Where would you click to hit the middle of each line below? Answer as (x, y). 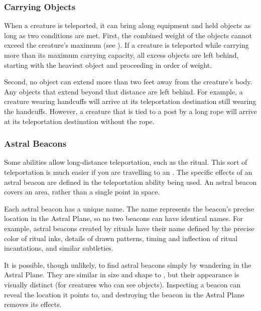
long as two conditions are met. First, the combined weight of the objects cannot (128, 35)
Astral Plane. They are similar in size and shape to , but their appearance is (122, 275)
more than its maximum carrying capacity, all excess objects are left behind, (121, 55)
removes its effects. (33, 304)
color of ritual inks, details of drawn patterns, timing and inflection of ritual (121, 238)
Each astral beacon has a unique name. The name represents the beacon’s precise (129, 208)
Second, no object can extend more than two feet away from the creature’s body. (128, 82)
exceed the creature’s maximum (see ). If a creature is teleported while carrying (126, 45)
